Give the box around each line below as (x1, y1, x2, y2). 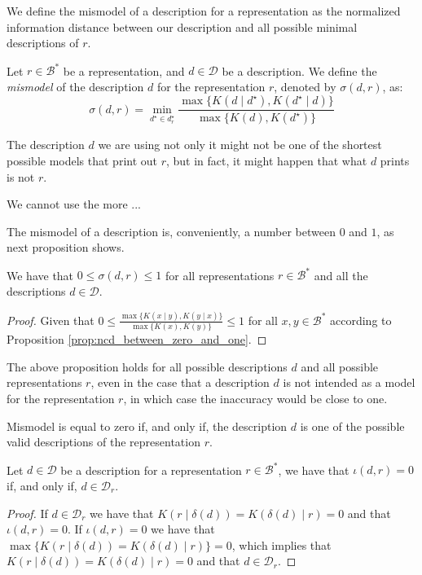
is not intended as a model (283, 374, 415, 391)
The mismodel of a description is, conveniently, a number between (7, 222, 336, 239)
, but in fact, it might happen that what (166, 151, 367, 169)
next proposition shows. (7, 239, 125, 256)
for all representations (165, 266, 275, 283)
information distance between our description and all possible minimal (7, 18, 358, 35)
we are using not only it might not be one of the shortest (98, 136, 382, 153)
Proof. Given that (7, 311, 95, 328)
